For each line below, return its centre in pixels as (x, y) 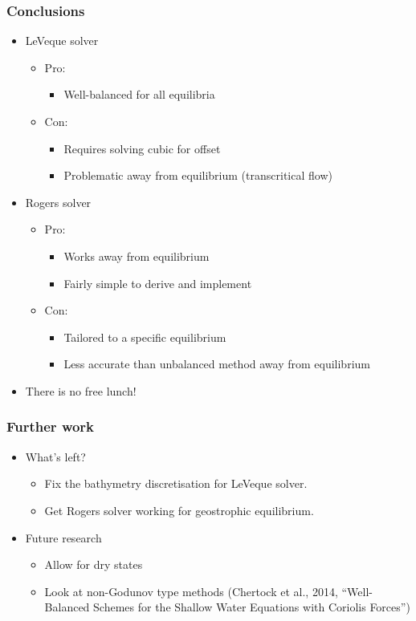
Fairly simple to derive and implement (158, 283)
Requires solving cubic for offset (142, 148)
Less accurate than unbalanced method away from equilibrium (217, 364)
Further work (51, 426)
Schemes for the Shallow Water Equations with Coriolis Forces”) (252, 607)
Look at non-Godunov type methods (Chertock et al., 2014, (191, 591)
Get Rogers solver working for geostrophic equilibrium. (179, 510)
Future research (63, 537)
